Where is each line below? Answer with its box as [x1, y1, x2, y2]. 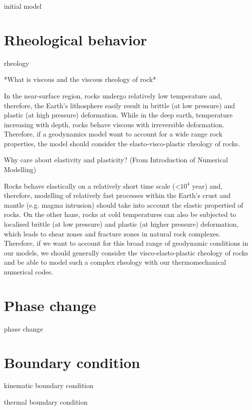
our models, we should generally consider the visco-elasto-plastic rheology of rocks [4, 247, 248, 257]
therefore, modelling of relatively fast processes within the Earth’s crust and [4, 190, 231, 200]
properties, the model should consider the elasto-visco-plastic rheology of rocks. [4, 138, 240, 148]
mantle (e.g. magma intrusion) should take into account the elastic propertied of [4, 199, 243, 210]
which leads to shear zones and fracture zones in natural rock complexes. [4, 228, 221, 238]
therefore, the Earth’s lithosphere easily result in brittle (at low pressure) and [4, 100, 235, 110]
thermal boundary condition [4, 397, 88, 407]
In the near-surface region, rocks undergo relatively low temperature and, [4, 90, 222, 100]
